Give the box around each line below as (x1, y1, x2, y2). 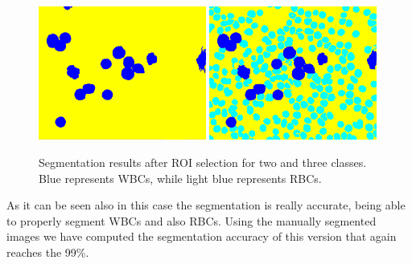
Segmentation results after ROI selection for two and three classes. (39, 154, 367, 171)
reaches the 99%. (6, 243, 89, 260)
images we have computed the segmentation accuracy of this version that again (6, 228, 397, 245)
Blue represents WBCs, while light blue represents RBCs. (39, 169, 322, 186)
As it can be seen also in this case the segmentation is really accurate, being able (6, 197, 406, 213)
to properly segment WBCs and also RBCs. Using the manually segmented (6, 212, 377, 229)
